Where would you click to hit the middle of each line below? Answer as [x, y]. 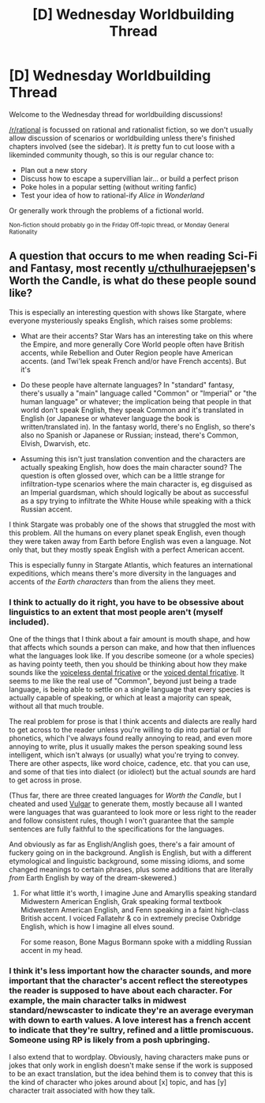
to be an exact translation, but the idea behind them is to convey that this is [131, 1074]
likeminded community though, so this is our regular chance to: [112, 155]
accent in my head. [52, 951]
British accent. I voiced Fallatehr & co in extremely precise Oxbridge [131, 918]
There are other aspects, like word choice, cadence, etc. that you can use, [130, 763]
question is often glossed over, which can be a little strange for [123, 475]
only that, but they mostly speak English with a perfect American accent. [127, 550]
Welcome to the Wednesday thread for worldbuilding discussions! [116, 114]
